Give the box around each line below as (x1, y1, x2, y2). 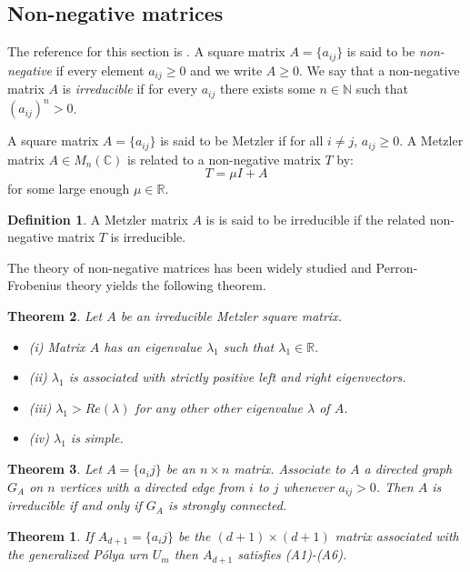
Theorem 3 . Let (7, 459, 103, 478)
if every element (55, 60, 145, 79)
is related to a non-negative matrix (126, 149, 321, 168)
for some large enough (7, 179, 130, 198)
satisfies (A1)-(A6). (237, 545, 347, 564)
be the (178, 526, 211, 545)
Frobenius (7, 276, 62, 295)
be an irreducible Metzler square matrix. (120, 306, 342, 326)
